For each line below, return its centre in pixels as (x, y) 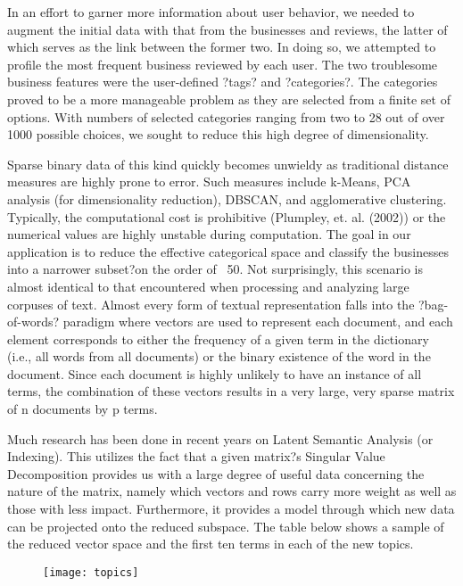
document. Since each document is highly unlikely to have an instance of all (215, 373)
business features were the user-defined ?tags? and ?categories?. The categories (223, 82)
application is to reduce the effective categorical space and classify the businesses (228, 251)
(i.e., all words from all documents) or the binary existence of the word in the (219, 356)
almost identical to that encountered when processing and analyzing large (208, 286)
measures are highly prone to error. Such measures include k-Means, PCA (209, 182)
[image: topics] (91, 572)
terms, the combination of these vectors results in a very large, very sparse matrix (231, 391)
